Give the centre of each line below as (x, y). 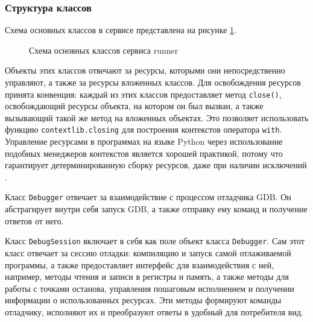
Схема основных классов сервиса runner (104, 50)
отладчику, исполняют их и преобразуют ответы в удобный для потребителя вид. (154, 311)
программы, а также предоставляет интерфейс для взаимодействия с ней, (140, 264)
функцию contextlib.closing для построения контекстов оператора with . (144, 129)
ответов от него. (34, 220)
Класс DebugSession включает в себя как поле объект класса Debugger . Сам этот (155, 241)
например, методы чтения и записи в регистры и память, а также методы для (147, 276)
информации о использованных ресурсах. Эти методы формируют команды (143, 300)
